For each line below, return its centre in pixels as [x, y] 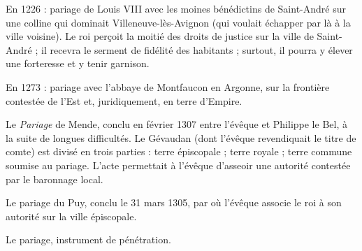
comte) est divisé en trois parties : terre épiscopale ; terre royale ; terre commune [179, 151]
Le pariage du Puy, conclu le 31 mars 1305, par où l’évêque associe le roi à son [174, 202]
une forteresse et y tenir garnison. [78, 63]
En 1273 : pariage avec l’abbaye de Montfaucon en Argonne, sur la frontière [168, 86]
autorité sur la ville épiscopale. [71, 216]
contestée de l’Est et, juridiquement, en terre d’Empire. [124, 100]
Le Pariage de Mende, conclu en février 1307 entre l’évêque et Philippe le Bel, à [176, 124]
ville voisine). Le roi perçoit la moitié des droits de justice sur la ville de [160, 36]
